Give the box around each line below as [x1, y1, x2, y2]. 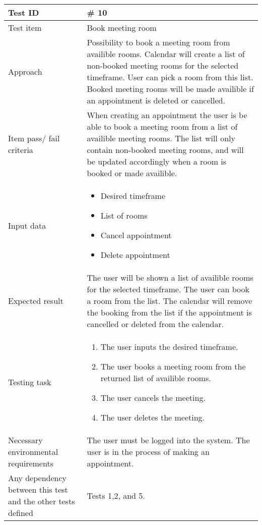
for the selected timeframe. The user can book [87, 283, 249, 295]
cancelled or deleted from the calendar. [87, 318, 224, 330]
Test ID [8, 7, 39, 18]
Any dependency [8, 472, 67, 484]
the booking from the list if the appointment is [87, 306, 252, 318]
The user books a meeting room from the [100, 360, 246, 372]
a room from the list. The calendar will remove [87, 295, 252, 306]
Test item [8, 22, 42, 33]
